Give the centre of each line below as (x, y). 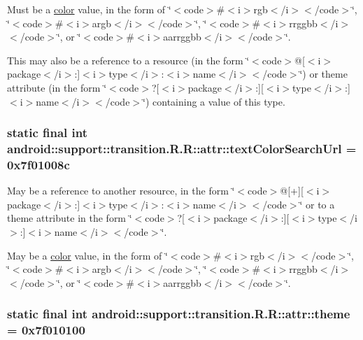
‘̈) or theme (323, 74)
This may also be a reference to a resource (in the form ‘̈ (128, 60)
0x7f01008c (38, 164)
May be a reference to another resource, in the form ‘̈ (121, 191)
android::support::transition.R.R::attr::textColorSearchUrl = (182, 148)
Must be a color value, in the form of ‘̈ (89, 9)
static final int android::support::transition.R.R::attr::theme (179, 314)
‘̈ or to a (317, 204)
